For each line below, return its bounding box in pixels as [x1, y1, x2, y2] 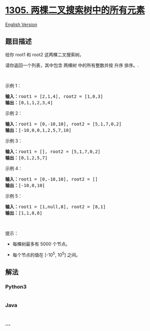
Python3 [5, 283, 27, 290]
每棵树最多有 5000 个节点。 [12, 241, 70, 247]
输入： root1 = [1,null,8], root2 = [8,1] [5, 204, 106, 210]
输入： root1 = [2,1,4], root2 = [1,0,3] [5, 93, 103, 99]
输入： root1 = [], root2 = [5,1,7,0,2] [5, 148, 101, 154]
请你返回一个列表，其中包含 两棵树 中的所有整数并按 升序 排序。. [5, 62, 139, 68]
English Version [5, 21, 38, 28]
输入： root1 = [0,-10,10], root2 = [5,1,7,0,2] [5, 121, 122, 127]
